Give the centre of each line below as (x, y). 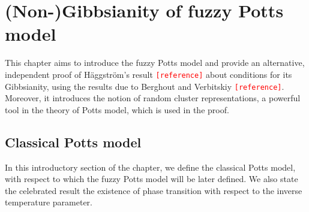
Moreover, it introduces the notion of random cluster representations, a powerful (153, 98)
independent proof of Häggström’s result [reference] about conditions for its (148, 74)
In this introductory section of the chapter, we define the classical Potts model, (150, 167)
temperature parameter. (49, 202)
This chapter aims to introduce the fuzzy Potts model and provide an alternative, (155, 63)
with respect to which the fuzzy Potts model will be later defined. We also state (151, 179)
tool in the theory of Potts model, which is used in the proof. (117, 109)
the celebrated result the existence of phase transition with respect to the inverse (154, 190)
